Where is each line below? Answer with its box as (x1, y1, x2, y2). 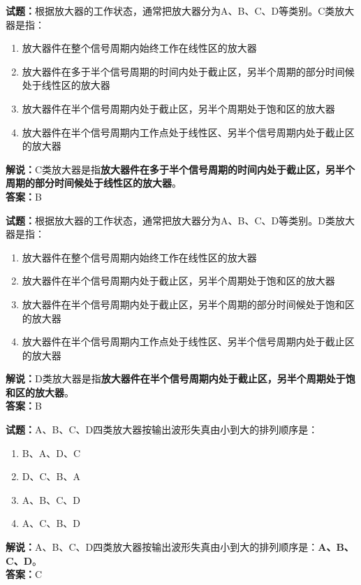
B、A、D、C (22, 445, 81, 460)
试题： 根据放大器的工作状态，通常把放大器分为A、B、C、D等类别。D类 (6, 212, 335, 227)
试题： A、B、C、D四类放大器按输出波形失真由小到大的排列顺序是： (6, 422, 318, 437)
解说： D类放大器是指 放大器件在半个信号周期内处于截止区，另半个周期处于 (6, 371, 346, 386)
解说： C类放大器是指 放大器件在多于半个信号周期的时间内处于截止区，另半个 (6, 161, 355, 176)
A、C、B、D (22, 516, 81, 530)
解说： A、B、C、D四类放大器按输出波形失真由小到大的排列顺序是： (6, 540, 318, 554)
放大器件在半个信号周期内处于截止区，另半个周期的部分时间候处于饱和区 (22, 296, 355, 311)
